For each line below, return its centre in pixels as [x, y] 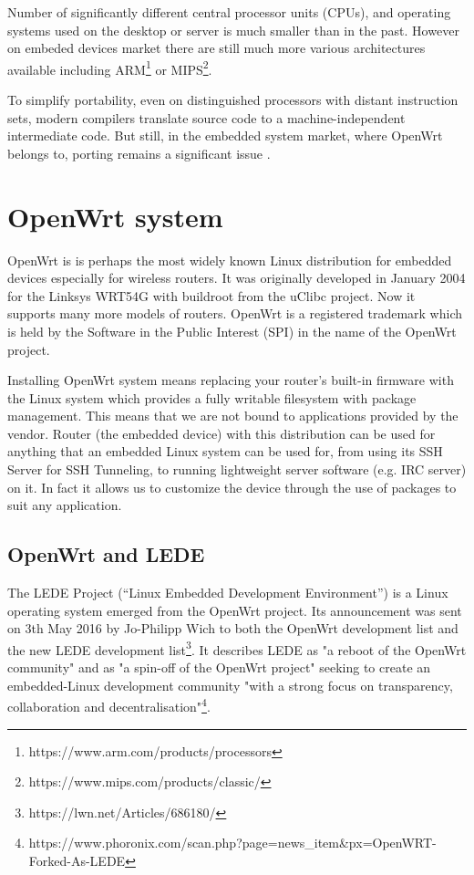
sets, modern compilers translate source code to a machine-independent [206, 117]
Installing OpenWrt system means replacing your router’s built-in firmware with [231, 380]
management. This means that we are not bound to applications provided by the [233, 416]
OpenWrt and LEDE [106, 554]
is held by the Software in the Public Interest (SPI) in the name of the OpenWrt [232, 331]
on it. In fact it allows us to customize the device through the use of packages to [232, 487]
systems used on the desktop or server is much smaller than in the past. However [233, 30]
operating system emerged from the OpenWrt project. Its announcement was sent [235, 610]
